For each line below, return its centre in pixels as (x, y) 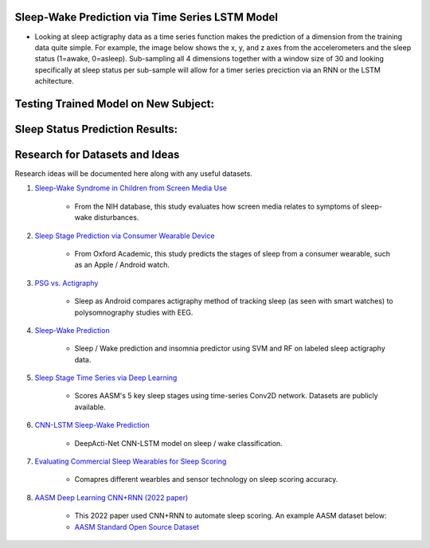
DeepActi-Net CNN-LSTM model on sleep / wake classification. (178, 443)
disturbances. (116, 217)
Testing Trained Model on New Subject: (115, 104)
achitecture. (55, 81)
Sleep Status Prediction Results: (96, 129)
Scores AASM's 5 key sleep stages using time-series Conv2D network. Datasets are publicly (226, 396)
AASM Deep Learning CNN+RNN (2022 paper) (111, 497)
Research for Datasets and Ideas (97, 154)
